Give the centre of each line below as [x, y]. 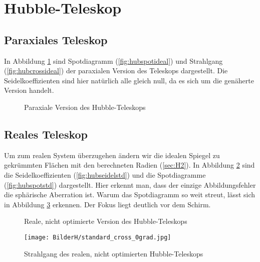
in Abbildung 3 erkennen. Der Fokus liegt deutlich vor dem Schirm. [107, 204]
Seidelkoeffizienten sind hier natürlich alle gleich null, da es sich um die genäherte [129, 80]
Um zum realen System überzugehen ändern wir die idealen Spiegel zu [112, 155]
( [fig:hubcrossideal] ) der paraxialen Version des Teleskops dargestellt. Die [116, 71]
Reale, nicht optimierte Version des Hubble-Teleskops [106, 221]
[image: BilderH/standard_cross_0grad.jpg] [98, 237]
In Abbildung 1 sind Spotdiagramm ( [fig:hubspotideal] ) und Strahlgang [113, 60]
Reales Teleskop [46, 134]
